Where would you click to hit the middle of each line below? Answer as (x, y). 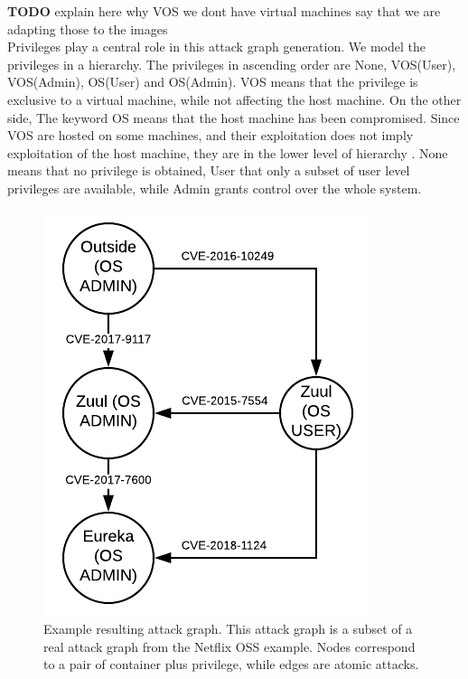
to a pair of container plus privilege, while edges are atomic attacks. (231, 664)
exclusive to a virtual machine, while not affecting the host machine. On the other (234, 99)
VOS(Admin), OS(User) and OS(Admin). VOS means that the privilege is (213, 82)
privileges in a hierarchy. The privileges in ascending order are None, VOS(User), (232, 64)
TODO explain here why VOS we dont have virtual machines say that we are (224, 11)
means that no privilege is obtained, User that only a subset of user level (209, 170)
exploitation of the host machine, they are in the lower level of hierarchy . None (228, 152)
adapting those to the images (88, 28)
